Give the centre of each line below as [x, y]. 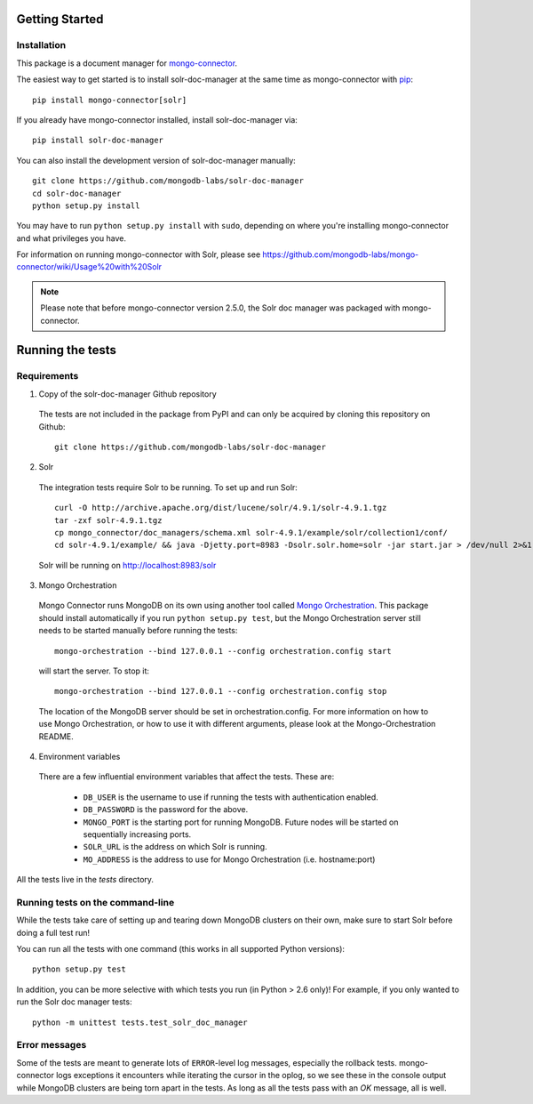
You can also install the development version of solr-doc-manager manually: [156, 160]
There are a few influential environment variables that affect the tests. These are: [187, 777]
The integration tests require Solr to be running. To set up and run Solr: [168, 487]
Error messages [52, 1045]
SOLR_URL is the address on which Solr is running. [175, 847]
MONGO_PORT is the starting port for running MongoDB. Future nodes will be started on [241, 822]
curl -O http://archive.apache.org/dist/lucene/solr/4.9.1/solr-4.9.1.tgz [221, 508]
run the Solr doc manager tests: [74, 1002]
